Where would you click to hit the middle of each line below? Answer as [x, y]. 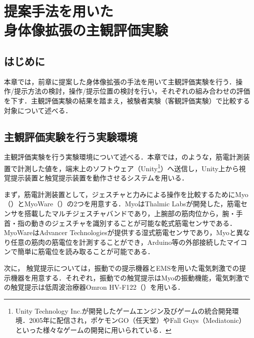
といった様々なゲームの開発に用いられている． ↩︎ [93, 329]
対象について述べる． [38, 110]
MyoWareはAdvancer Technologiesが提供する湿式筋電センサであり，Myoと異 [124, 232]
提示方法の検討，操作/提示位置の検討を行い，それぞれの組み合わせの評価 [132, 91]
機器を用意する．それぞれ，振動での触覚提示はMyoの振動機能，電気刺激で [130, 277]
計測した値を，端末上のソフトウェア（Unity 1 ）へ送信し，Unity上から [128, 167]
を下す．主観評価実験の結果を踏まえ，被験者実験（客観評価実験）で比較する [127, 100]
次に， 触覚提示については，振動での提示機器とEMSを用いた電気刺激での [122, 268]
